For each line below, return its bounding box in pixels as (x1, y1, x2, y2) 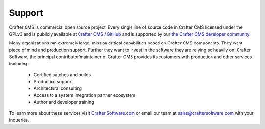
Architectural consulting (33, 86, 82, 91)
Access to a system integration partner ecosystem (33, 92, 136, 98)
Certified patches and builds (33, 71, 91, 78)
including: (9, 61, 29, 66)
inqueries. (9, 117, 29, 123)
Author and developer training (33, 99, 94, 105)
